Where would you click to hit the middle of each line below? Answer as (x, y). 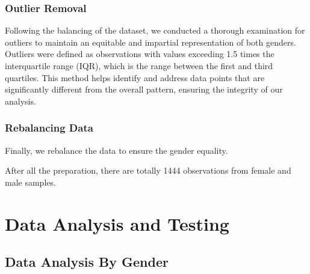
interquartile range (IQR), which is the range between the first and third (139, 65)
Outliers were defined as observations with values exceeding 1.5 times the (140, 54)
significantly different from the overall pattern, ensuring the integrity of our (144, 89)
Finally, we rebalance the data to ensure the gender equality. (116, 150)
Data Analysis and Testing (117, 223)
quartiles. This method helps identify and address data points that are (135, 77)
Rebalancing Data (49, 128)
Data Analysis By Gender (87, 262)
